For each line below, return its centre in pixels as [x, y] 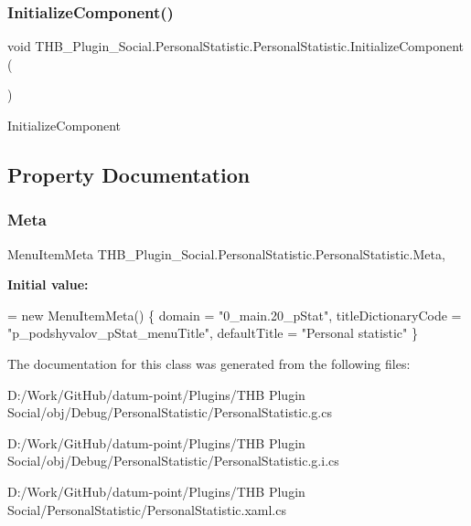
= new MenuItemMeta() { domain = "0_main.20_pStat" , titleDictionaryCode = [235, 315]
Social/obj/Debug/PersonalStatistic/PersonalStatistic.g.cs [170, 412]
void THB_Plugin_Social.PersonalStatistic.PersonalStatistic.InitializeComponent [236, 46]
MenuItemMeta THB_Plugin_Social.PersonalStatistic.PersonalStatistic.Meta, [226, 253]
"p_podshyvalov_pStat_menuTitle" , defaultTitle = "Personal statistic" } [213, 333]
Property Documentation [129, 174]
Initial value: [48, 284]
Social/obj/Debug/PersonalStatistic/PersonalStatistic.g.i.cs [173, 461]
